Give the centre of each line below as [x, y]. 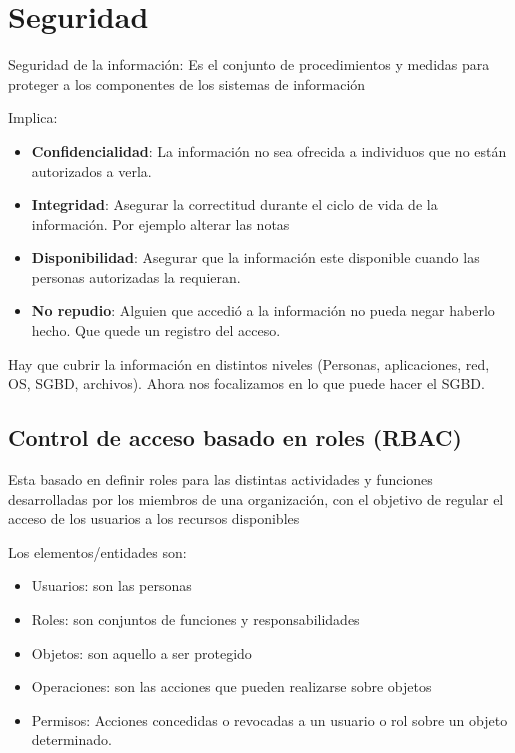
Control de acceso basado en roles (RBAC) [235, 437]
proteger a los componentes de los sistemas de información [187, 83]
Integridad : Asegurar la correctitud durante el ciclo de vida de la [234, 204]
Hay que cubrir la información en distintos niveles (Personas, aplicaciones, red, [249, 363]
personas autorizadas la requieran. [136, 276]
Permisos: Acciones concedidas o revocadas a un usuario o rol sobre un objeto [269, 719]
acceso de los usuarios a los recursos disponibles [154, 518]
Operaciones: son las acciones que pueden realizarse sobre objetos [231, 686]
